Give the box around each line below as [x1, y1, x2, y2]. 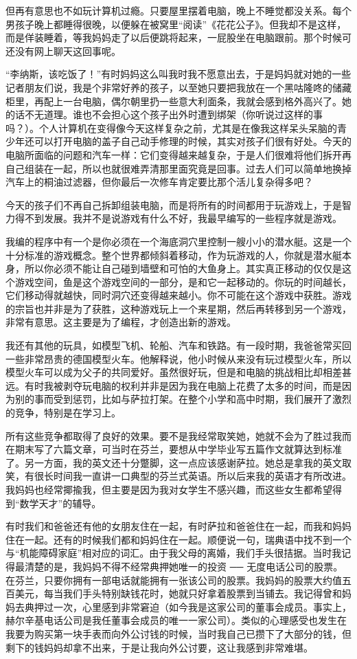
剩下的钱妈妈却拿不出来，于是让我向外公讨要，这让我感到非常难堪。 [5, 640, 313, 654]
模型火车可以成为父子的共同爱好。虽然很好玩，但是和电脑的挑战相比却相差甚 [5, 365, 352, 379]
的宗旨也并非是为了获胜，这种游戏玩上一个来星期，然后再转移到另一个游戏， [5, 301, 352, 315]
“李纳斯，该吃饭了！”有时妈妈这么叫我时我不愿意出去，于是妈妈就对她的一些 [5, 67, 352, 81]
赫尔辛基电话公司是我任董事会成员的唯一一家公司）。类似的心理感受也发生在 [5, 613, 347, 627]
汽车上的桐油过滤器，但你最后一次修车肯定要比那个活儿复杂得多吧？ [5, 175, 313, 189]
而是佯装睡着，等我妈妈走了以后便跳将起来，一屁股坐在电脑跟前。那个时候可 [5, 30, 352, 45]
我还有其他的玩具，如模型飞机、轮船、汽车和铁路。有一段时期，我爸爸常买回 [5, 338, 352, 353]
